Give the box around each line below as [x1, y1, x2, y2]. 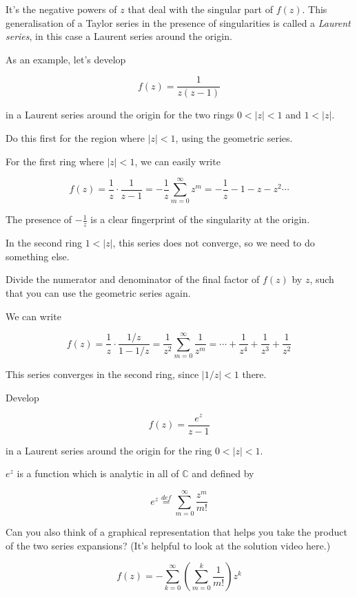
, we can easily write [134, 154, 221, 168]
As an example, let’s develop [6, 52, 126, 66]
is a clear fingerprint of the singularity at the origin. [90, 212, 310, 227]
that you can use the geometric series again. [6, 285, 191, 300]
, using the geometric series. [175, 131, 293, 145]
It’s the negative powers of [6, 2, 117, 16]
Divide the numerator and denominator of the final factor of [6, 272, 260, 286]
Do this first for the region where [6, 131, 145, 145]
